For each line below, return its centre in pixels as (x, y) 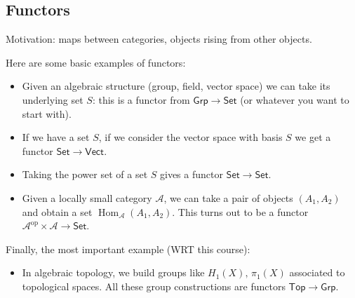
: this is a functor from (141, 99)
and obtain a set (57, 211)
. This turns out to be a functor (240, 211)
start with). (47, 113)
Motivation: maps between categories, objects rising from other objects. (159, 39)
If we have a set (56, 137)
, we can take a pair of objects (228, 197)
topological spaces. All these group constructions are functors (154, 286)
